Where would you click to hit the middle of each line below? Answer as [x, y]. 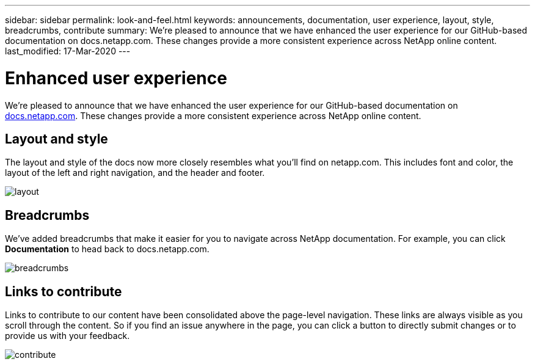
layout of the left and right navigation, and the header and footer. [135, 173]
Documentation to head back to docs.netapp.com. [107, 249]
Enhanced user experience [116, 78]
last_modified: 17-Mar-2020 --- [68, 51]
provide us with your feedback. [67, 336]
